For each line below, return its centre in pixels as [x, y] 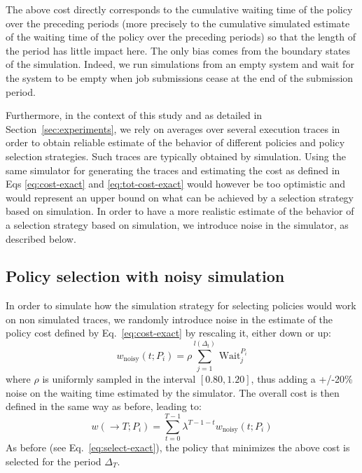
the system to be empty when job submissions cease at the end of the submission [180, 77]
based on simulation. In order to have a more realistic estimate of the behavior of [180, 211]
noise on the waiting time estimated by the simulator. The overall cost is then [173, 392]
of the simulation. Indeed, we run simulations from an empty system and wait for [180, 64]
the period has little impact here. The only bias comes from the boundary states [178, 50]
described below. [41, 238]
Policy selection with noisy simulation [145, 276]
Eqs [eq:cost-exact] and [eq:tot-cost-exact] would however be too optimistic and [176, 184]
